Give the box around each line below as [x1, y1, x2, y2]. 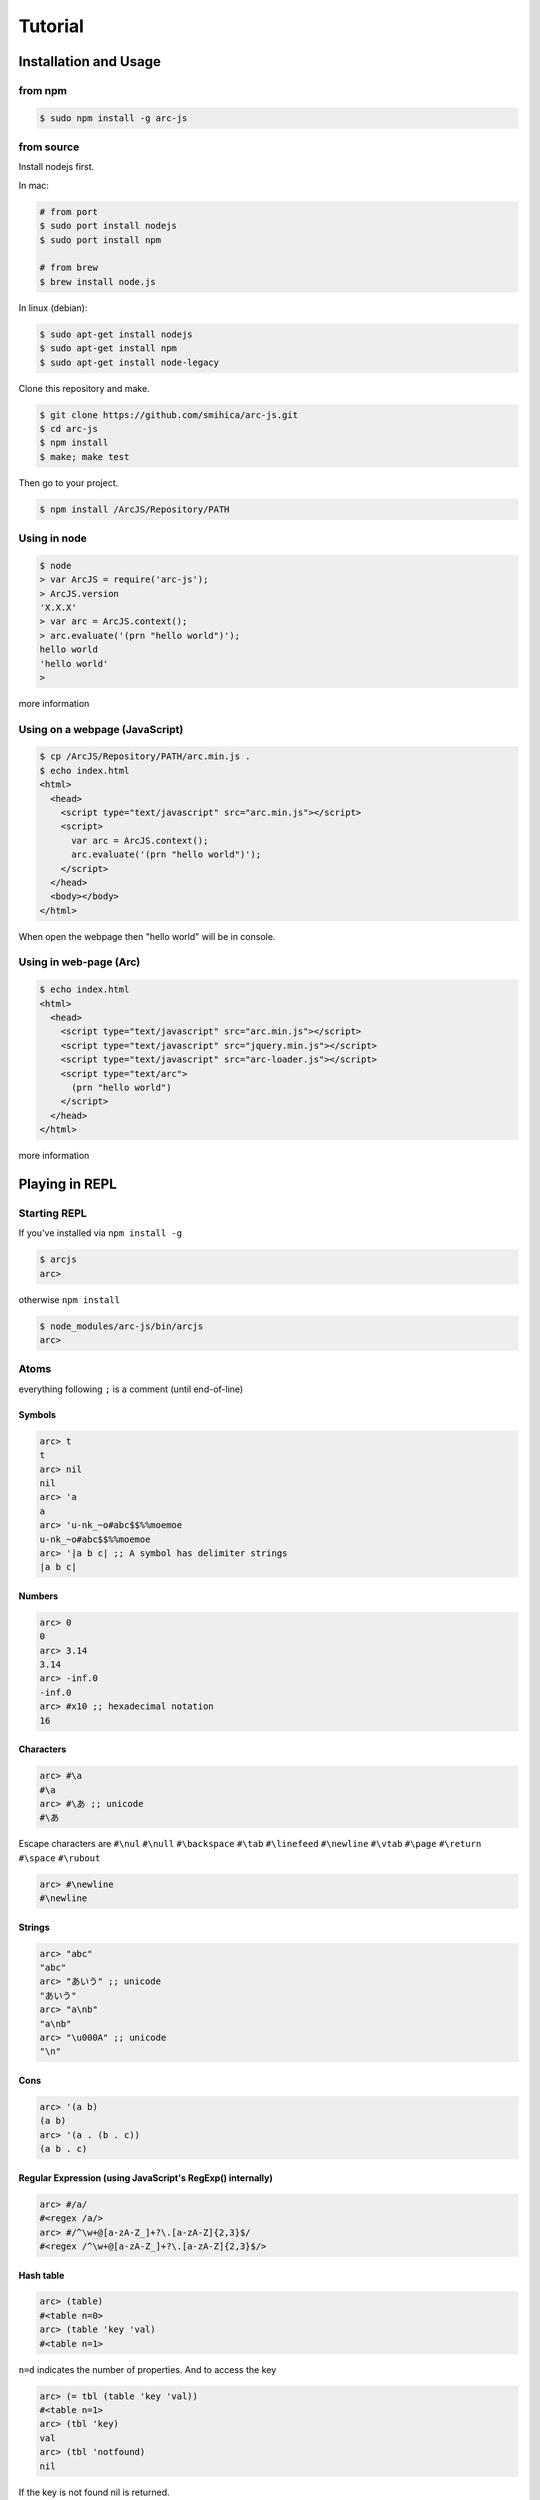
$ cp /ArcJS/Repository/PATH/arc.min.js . [39, 751, 251, 762]
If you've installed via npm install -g [18, 1227, 183, 1239]
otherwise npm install [18, 1293, 120, 1305]
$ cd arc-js [39, 423, 99, 434]
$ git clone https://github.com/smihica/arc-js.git [39, 409, 299, 420]
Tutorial [18, 15, 85, 37]
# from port [39, 206, 99, 217]
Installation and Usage [18, 53, 162, 70]
